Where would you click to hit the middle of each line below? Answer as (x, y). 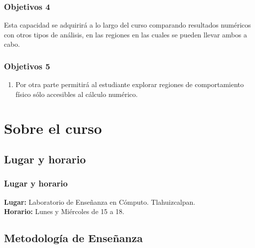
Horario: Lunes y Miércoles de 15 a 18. (64, 211)
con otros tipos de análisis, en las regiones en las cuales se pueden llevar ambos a (126, 34)
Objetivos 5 (27, 66)
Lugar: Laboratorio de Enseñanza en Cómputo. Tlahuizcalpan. (100, 201)
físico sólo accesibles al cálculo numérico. (77, 94)
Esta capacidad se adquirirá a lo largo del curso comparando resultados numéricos (127, 25)
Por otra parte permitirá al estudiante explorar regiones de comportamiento (130, 84)
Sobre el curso (53, 128)
